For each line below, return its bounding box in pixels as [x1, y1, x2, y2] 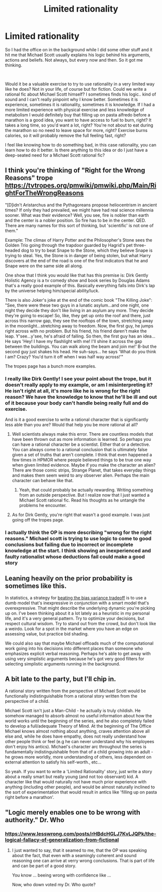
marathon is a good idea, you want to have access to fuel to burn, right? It [5, 117, 152, 123]
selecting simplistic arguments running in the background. [5, 661, 121, 666]
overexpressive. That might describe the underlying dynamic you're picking [5, 605, 155, 611]
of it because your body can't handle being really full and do [5, 399, 148, 406]
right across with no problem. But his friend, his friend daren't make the [5, 328, 147, 334]
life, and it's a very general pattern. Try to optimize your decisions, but [5, 615, 145, 621]
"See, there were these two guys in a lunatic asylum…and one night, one [5, 302, 149, 308]
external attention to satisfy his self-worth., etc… [5, 759, 102, 765]
